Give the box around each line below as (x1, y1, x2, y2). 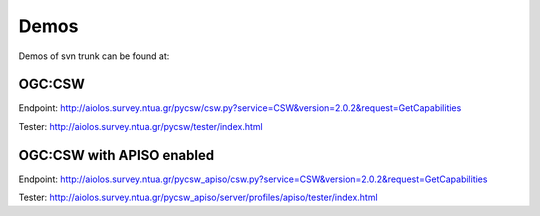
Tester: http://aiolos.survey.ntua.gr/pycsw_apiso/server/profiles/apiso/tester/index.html (18, 191, 379, 204)
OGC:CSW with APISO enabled (18, 146, 215, 164)
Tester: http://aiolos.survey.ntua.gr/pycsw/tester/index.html (18, 120, 264, 132)
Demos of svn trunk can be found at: (18, 50, 170, 62)
